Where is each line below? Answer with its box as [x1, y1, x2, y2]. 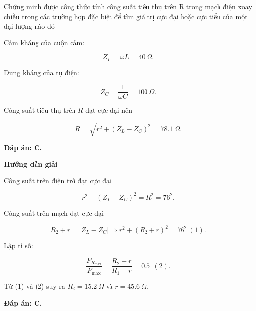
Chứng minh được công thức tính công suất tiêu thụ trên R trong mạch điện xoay [4, 1, 252, 11]
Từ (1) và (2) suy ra [4, 280, 65, 291]
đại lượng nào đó [4, 21, 55, 31]
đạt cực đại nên [85, 105, 133, 115]
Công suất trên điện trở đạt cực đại [4, 175, 111, 185]
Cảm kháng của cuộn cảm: [4, 37, 84, 47]
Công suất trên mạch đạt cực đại [4, 207, 104, 218]
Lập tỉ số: [4, 241, 33, 250]
